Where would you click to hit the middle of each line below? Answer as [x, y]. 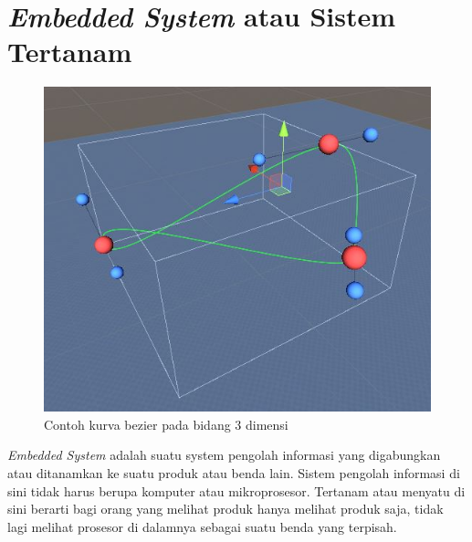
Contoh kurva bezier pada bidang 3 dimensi [166, 424]
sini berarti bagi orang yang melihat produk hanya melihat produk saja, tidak [226, 509]
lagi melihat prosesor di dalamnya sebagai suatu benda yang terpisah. [202, 526]
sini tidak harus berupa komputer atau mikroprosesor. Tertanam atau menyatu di [236, 490]
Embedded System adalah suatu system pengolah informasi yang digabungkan [224, 455]
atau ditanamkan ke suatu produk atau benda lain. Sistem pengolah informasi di [234, 472]
